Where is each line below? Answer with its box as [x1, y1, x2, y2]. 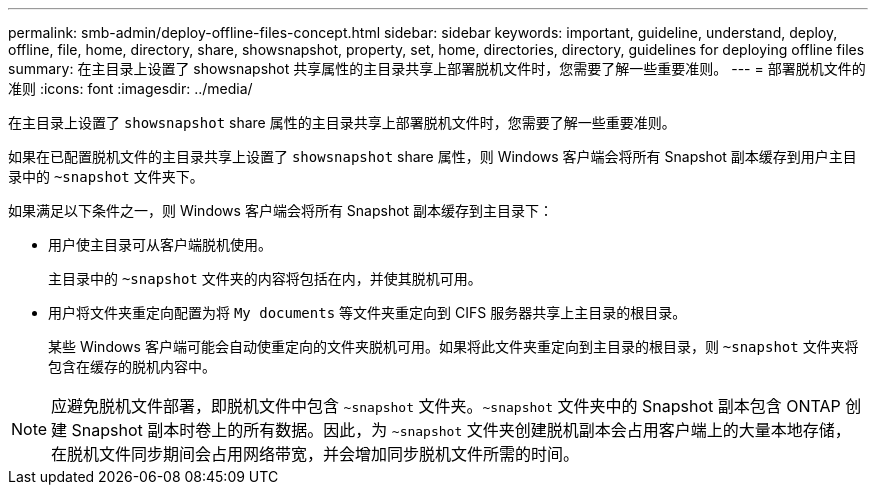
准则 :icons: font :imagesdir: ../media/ [8, 80, 253, 97]
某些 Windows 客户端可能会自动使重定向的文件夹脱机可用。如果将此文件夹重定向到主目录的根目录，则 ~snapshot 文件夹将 [48, 338, 859, 355]
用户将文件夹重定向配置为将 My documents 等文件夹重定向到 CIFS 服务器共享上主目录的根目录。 [48, 304, 687, 321]
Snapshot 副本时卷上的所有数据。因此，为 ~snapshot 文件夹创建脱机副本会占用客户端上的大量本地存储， [71, 420, 851, 440]
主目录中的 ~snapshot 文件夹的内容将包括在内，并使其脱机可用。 [48, 270, 482, 287]
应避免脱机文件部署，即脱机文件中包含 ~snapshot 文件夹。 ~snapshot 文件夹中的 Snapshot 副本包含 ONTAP [51, 396, 841, 416]
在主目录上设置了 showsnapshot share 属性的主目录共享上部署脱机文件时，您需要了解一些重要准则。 [8, 114, 676, 131]
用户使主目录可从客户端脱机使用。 [48, 236, 272, 253]
